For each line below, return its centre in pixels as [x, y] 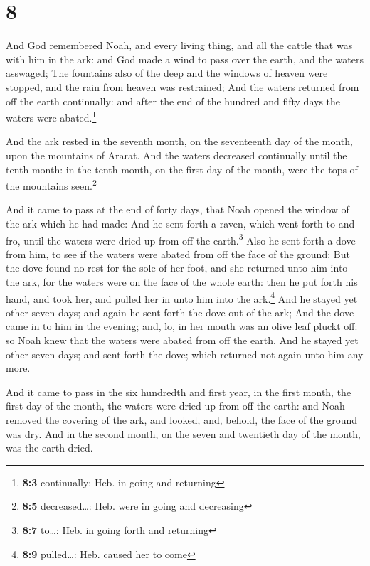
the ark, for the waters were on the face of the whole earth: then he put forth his [182, 282]
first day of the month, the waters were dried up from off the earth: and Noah [175, 406]
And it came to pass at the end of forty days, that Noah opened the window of [178, 209]
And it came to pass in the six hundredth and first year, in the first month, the [179, 391]
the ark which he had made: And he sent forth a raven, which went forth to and [180, 223]
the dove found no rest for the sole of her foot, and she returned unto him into [177, 268]
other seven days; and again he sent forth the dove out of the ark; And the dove [180, 312]
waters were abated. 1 [51, 116]
